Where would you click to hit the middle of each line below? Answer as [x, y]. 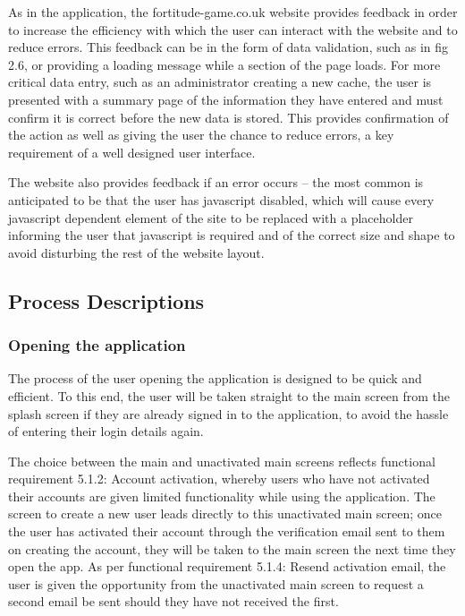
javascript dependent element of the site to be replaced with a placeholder [211, 217]
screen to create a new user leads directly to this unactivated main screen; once [225, 513]
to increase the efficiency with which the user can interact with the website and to [233, 29]
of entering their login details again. [106, 431]
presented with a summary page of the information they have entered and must [226, 99]
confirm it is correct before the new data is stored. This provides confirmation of [228, 117]
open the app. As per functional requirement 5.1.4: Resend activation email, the [227, 566]
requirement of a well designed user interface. [132, 152]
